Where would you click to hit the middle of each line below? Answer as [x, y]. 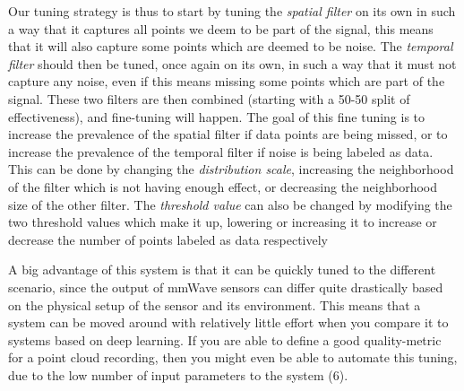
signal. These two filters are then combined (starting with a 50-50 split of [209, 98]
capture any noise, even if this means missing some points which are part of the [227, 81]
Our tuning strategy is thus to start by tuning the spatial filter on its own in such [232, 11]
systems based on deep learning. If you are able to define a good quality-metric [225, 339]
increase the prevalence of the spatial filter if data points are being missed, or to [228, 134]
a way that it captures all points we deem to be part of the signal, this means [221, 28]
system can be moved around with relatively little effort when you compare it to [228, 322]
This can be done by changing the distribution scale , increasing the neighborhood [231, 169]
